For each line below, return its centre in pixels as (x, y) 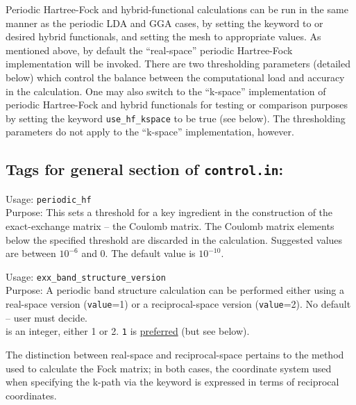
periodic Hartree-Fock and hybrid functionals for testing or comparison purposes (177, 105)
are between (31, 253)
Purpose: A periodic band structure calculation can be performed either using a (175, 290)
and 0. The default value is (138, 253)
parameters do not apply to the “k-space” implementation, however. (150, 132)
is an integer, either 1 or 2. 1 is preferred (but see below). (128, 331)
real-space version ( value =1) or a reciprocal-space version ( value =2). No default (178, 304)
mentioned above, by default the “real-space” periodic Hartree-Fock (149, 50)
